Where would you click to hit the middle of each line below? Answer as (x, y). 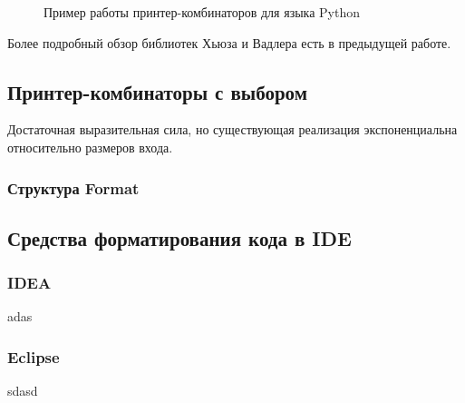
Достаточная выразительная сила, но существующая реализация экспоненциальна (232, 129)
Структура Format (73, 187)
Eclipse (34, 356)
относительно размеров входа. (90, 147)
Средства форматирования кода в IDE (179, 237)
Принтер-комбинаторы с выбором (158, 91)
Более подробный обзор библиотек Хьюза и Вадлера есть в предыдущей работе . (229, 42)
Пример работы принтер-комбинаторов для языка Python (202, 12)
